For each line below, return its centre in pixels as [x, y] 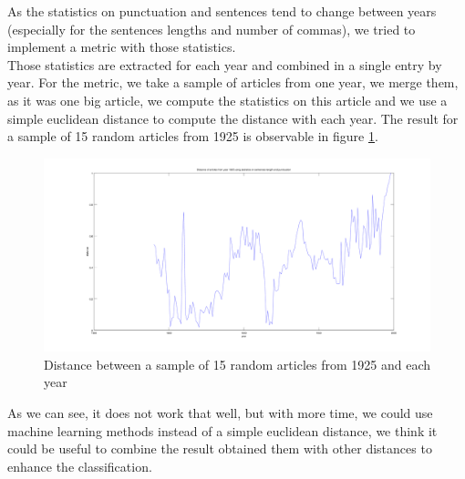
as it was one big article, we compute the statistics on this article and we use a [227, 100]
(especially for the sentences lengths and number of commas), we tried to [212, 29]
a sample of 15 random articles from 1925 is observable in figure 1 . [193, 136]
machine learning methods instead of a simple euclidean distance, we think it [222, 430]
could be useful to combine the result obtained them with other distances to [220, 448]
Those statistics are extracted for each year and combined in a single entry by [225, 64]
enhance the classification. [80, 466]
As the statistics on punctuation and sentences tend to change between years [222, 11]
